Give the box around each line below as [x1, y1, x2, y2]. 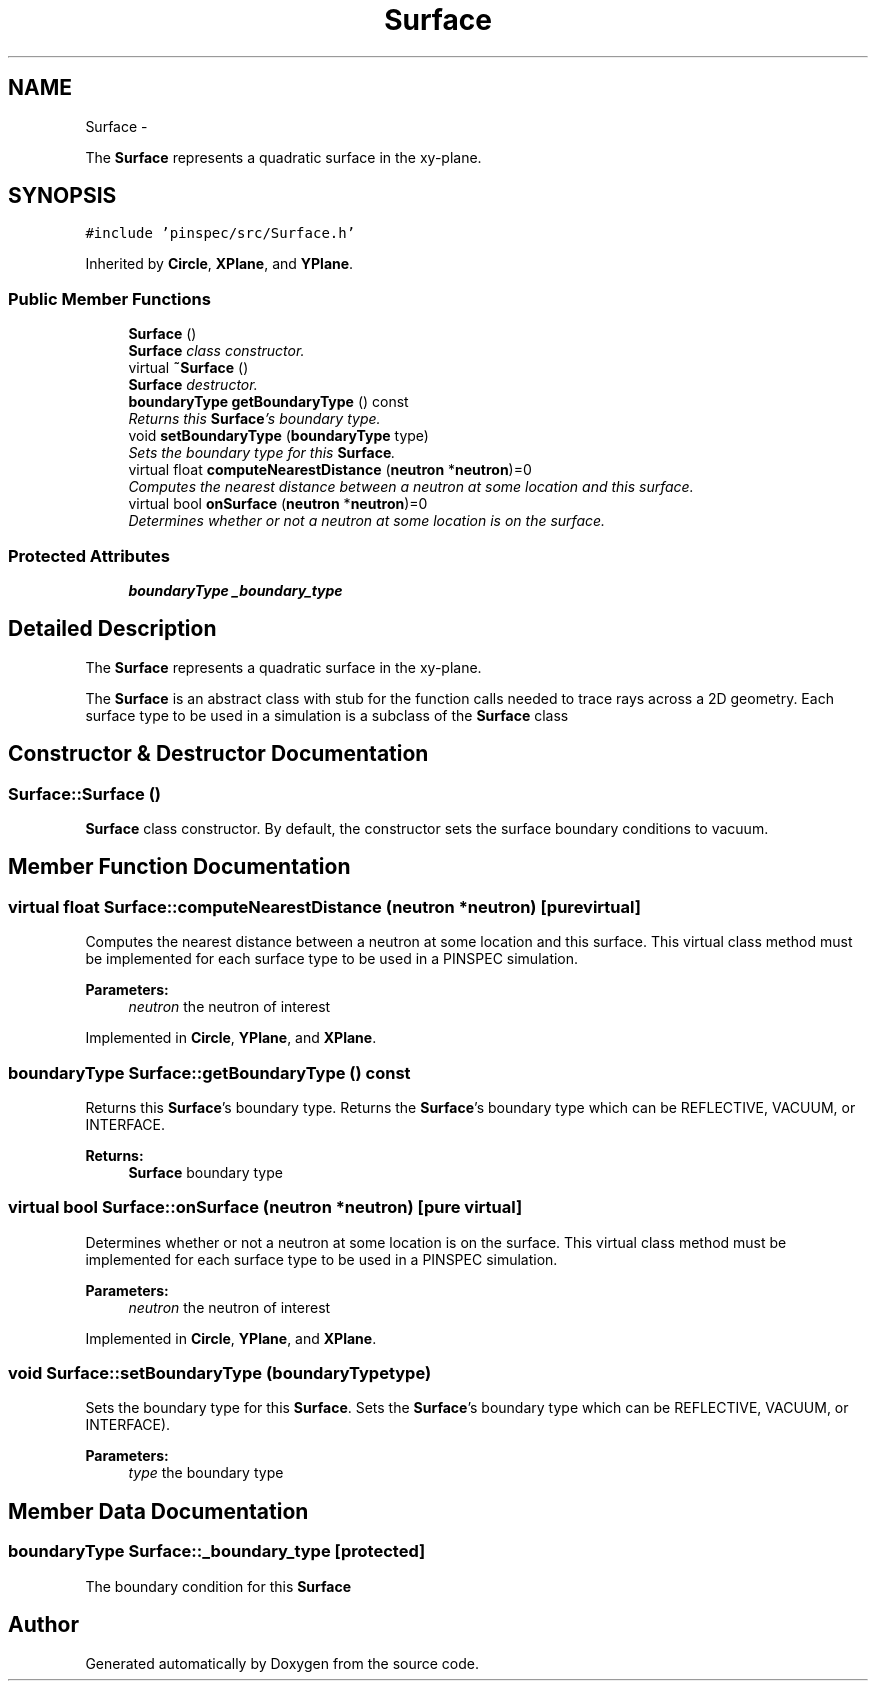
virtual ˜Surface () [128, 359, 249, 377]
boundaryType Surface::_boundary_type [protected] [8, 1541, 426, 1562]
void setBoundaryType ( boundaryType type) [128, 427, 429, 445]
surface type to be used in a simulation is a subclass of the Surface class [85, 706, 569, 724]
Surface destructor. [128, 376, 258, 394]
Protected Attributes [8, 545, 170, 566]
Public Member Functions [8, 288, 211, 309]
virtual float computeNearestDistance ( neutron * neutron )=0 [128, 461, 532, 479]
